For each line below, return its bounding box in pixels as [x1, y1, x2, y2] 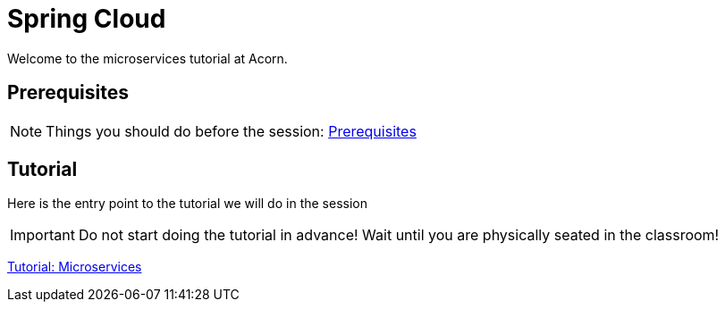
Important [10, 226, 75, 245]
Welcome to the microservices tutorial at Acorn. [7, 50, 288, 66]
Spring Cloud [7, 4, 166, 34]
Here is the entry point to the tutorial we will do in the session [7, 196, 367, 212]
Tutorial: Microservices [7, 259, 142, 275]
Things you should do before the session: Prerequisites [46, 121, 417, 140]
